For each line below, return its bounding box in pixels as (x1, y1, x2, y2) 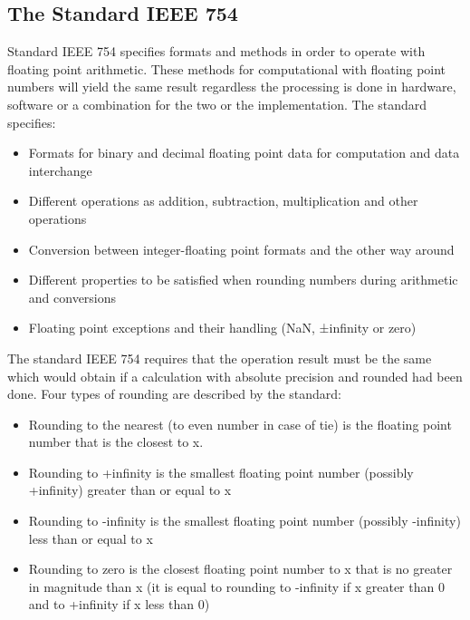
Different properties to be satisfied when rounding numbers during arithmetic (28, 270, 458, 289)
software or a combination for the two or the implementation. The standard (7, 94, 427, 113)
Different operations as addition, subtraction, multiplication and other (28, 191, 418, 210)
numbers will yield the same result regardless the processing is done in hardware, (7, 77, 456, 96)
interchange (28, 160, 92, 179)
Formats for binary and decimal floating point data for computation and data (28, 143, 460, 162)
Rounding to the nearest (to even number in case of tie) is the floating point (28, 414, 452, 433)
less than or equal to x (28, 528, 153, 547)
